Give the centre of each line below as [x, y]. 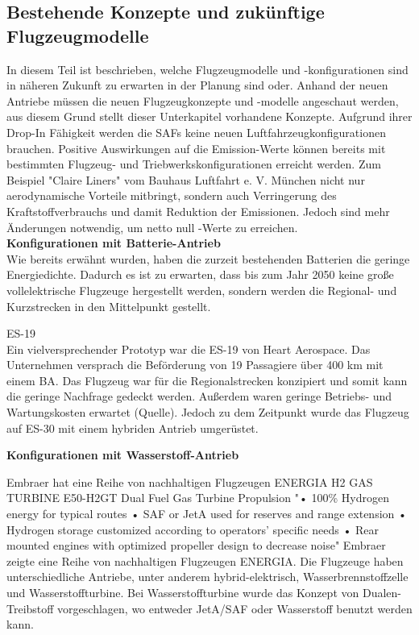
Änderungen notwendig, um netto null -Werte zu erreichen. [152, 227]
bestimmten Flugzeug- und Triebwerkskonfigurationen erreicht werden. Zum [194, 164]
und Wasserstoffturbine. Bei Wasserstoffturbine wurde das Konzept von [183, 592]
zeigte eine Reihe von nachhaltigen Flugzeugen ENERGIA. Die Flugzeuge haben [205, 560]
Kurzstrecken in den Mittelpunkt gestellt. [109, 306]
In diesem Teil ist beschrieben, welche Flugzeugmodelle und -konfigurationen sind [207, 69]
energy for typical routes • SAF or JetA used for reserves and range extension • [207, 514]
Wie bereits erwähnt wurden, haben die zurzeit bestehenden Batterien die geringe [208, 258]
